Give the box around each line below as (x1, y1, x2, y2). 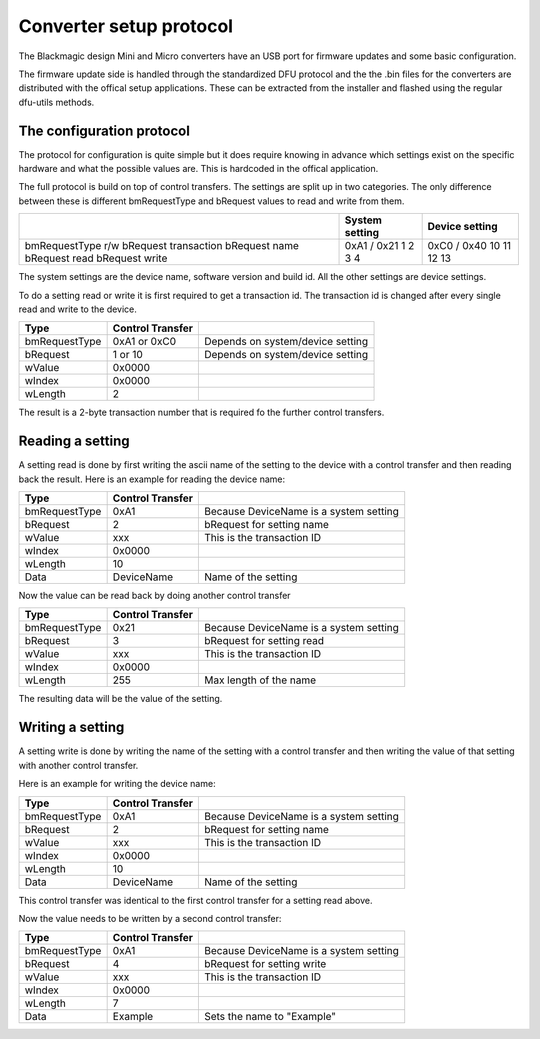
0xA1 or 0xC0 (112, 335, 177, 349)
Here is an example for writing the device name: (18, 778, 216, 790)
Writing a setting (18, 719, 125, 736)
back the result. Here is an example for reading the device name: (18, 473, 286, 485)
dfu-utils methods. (18, 96, 95, 108)
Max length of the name (203, 673, 317, 687)
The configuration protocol (18, 122, 190, 139)
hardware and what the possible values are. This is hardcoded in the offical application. (18, 163, 379, 175)
